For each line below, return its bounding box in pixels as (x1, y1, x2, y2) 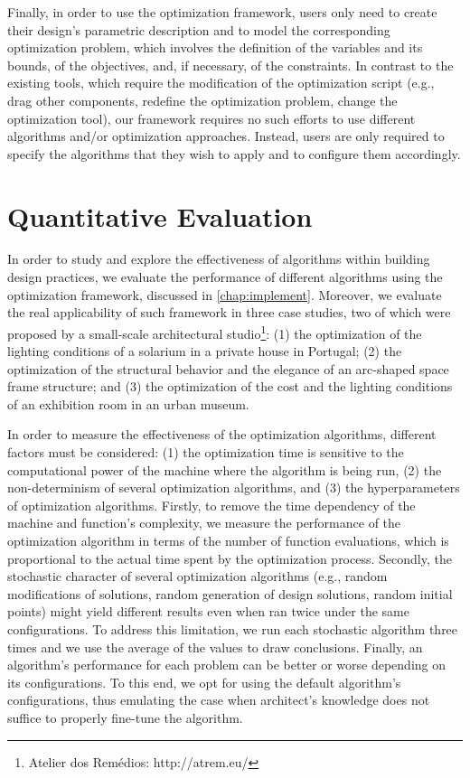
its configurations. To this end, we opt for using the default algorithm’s (7, 672, 401, 691)
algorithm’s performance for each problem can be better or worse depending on (7, 655, 446, 674)
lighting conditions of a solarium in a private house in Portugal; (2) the (7, 342, 402, 361)
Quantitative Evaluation (7, 197, 313, 234)
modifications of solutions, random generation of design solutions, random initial (7, 584, 453, 603)
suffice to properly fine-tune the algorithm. (7, 708, 243, 726)
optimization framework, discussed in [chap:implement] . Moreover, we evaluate (7, 285, 442, 304)
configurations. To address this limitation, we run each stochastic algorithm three (7, 620, 458, 638)
